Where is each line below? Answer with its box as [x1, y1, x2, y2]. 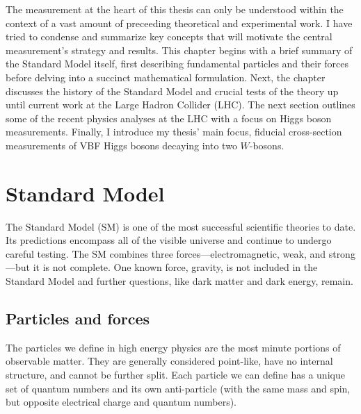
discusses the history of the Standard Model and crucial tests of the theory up [6, 83, 339, 98]
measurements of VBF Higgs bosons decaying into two [6, 138, 237, 152]
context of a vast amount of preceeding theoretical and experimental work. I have [6, 15, 353, 30]
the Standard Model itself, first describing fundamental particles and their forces [6, 56, 349, 71]
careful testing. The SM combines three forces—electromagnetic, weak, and [6, 246, 326, 260]
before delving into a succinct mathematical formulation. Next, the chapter [6, 69, 326, 84]
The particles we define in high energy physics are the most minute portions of [6, 340, 341, 354]
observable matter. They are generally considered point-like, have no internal [6, 354, 333, 368]
